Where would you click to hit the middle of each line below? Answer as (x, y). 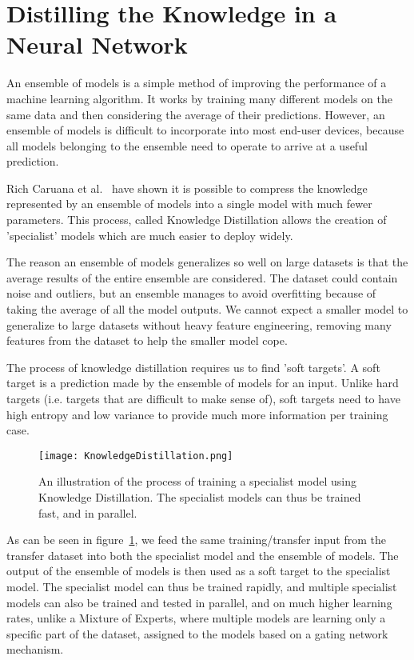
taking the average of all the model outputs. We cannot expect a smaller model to (207, 309)
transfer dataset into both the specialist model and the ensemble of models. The (203, 555)
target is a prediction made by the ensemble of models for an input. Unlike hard (203, 383)
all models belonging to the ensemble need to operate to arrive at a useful (187, 145)
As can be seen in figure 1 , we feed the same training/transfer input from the (196, 540)
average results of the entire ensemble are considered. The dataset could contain (202, 277)
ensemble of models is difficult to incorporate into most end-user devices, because (205, 130)
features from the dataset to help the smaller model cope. (147, 340)
